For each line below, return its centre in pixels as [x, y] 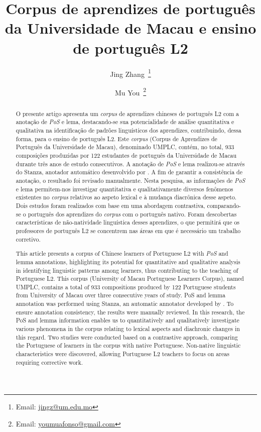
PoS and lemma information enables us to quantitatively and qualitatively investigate [127, 320]
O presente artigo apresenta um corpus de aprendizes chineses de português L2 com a [127, 113]
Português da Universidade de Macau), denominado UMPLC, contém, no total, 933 [125, 147]
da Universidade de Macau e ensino [130, 28]
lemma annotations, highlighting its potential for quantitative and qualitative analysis [128, 261]
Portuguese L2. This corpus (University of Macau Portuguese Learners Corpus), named [130, 279]
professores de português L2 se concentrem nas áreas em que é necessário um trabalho [128, 230]
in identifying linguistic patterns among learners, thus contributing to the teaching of [127, 270]
